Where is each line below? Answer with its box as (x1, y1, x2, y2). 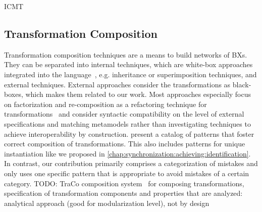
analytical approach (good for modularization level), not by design (4, 197, 209, 208)
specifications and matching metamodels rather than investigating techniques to (4, 118, 251, 129)
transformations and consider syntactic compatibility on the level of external (4, 109, 244, 119)
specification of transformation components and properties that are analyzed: (4, 188, 243, 198)
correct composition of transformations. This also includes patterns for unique (4, 138, 245, 149)
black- (232, 79, 251, 89)
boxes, (4, 89, 23, 99)
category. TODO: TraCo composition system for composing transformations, (4, 178, 244, 188)
